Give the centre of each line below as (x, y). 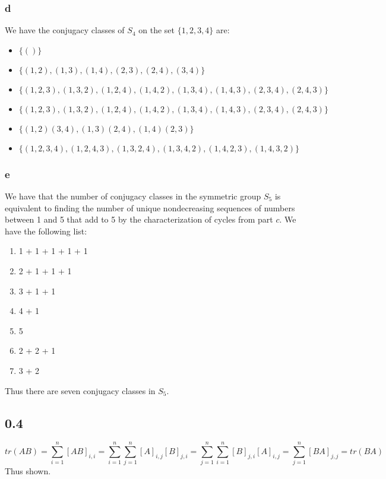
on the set (156, 30)
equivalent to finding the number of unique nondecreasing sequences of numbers (150, 207)
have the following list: (46, 231)
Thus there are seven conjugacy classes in (80, 390)
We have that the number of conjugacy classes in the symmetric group (133, 196)
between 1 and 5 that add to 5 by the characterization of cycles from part (139, 219)
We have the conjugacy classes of (65, 30)
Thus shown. (28, 471)
